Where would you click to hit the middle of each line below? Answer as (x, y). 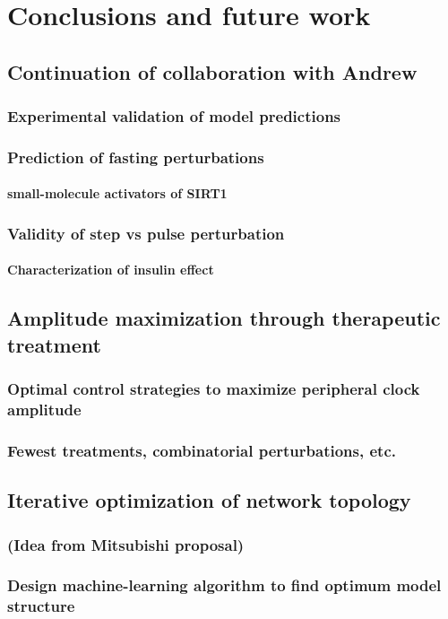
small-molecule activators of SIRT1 (117, 193)
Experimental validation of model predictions (174, 116)
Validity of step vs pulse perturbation (146, 233)
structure (41, 606)
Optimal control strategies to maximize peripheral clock (214, 389)
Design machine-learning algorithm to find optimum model (224, 585)
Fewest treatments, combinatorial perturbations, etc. (202, 450)
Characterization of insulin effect (111, 270)
